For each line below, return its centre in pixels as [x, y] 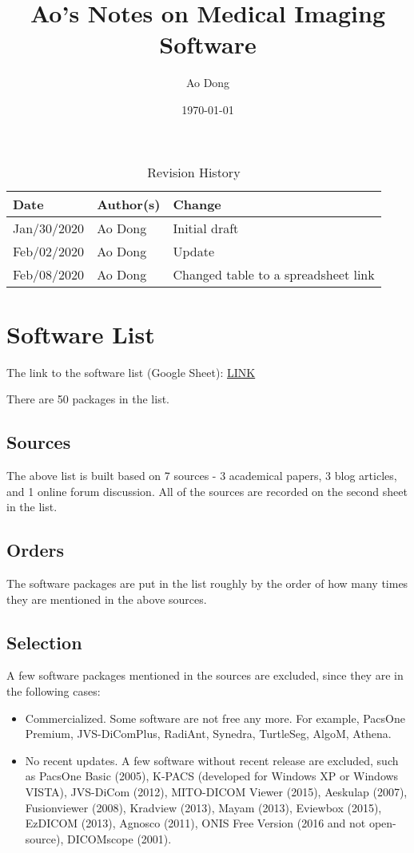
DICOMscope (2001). [119, 838]
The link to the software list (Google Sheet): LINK [131, 372]
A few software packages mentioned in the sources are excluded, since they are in [205, 675]
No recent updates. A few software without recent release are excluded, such [212, 760]
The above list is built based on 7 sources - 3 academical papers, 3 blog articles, [202, 476]
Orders [36, 550]
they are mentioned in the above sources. [107, 599]
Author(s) [129, 204]
